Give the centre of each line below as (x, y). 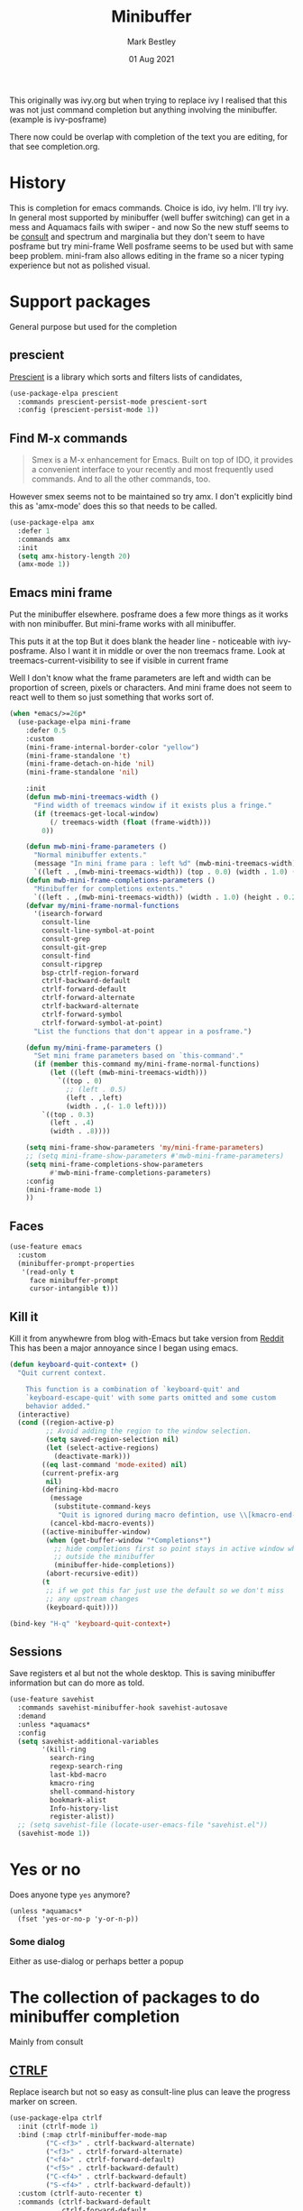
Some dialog (37, 1941)
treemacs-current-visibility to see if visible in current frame (119, 661)
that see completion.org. (55, 146)
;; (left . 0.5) (96, 1089)
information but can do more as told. (77, 1683)
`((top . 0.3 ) (68, 1115)
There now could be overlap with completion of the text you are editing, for (149, 136)
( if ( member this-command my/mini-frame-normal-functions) (146, 1064)
